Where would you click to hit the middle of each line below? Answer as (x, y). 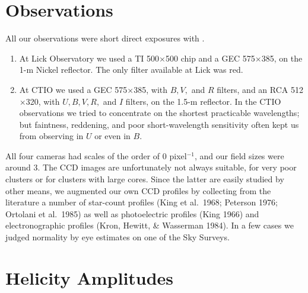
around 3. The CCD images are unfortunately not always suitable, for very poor (151, 167)
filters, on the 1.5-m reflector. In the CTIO (203, 101)
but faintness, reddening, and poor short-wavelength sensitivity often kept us (159, 124)
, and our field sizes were (239, 155)
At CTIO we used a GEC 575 (73, 89)
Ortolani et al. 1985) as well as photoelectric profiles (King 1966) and (132, 213)
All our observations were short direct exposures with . (105, 38)
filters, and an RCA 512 (260, 89)
